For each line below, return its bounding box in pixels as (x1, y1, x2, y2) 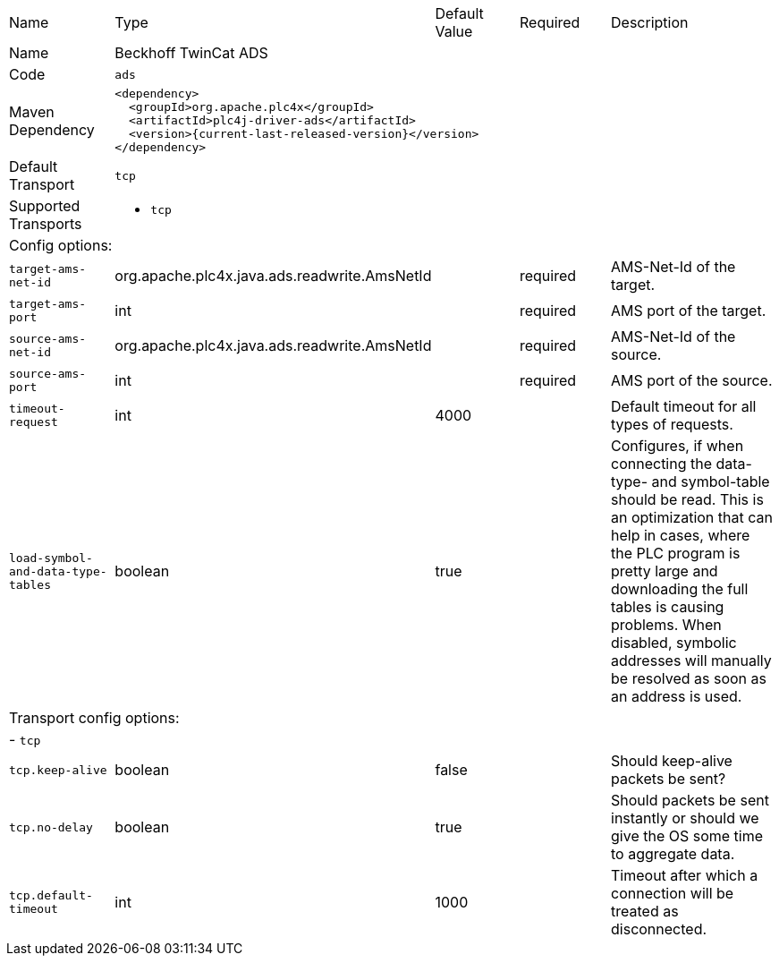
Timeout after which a (611, 866, 758, 884)
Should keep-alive (611, 752, 732, 770)
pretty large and (611, 562, 718, 580)
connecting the (611, 455, 713, 473)
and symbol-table (651, 473, 770, 490)
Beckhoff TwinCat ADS (114, 44, 268, 62)
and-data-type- (9, 564, 107, 578)
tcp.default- (9, 889, 93, 902)
